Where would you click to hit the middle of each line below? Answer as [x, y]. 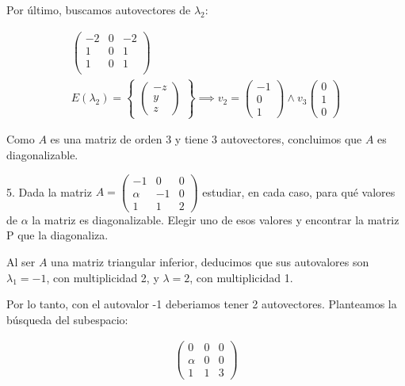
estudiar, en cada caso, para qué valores [299, 191]
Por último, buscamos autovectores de [99, 10]
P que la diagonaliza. [57, 235]
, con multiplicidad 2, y [103, 277]
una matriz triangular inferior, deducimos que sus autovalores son [210, 261]
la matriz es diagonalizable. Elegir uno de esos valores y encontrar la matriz [216, 219]
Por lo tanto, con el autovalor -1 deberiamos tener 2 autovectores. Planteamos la [202, 304]
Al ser [21, 261]
